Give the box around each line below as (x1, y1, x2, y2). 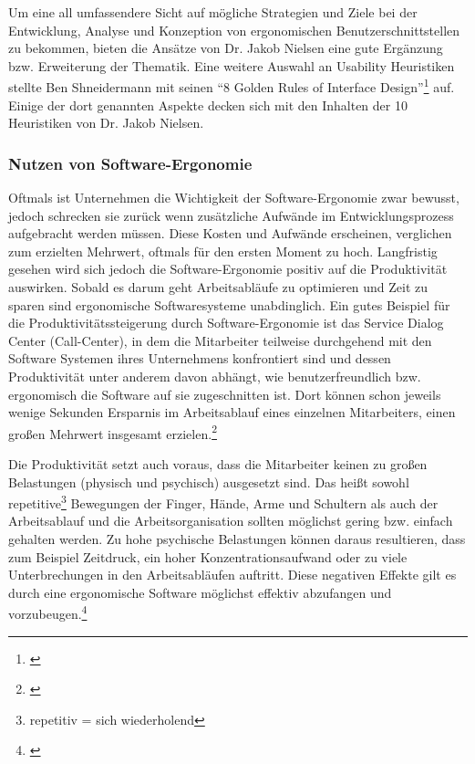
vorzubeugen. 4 (8, 602, 88, 623)
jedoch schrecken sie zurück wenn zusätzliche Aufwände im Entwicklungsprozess (8, 205, 454, 225)
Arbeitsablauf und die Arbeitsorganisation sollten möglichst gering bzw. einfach (8, 511, 453, 530)
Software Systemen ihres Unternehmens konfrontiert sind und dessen (8, 349, 391, 368)
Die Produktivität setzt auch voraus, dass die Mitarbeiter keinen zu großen (8, 455, 428, 473)
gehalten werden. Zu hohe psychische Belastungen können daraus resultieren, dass (8, 529, 466, 549)
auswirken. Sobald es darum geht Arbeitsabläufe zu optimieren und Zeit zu (8, 277, 429, 296)
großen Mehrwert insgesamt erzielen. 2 (8, 421, 217, 443)
